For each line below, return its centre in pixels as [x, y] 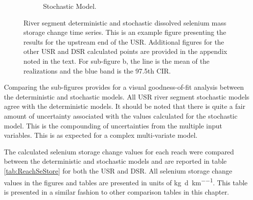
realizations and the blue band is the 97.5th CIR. [97, 70]
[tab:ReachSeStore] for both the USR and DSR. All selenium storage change [118, 170]
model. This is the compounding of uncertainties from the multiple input [113, 125]
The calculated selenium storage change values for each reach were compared [119, 151]
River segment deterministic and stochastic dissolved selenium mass [125, 22]
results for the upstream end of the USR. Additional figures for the [124, 41]
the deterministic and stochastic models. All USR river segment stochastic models [127, 96]
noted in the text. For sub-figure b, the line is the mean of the [116, 61]
